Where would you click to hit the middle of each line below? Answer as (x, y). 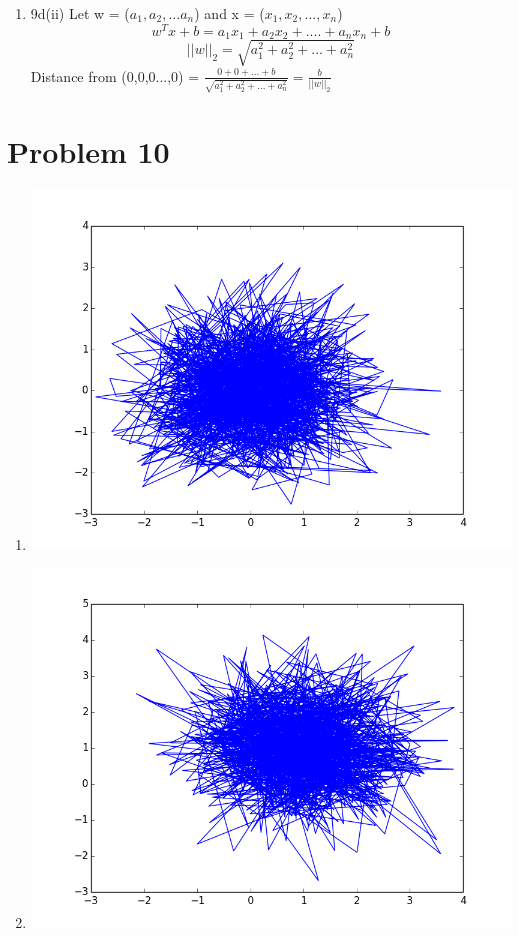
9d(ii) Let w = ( (80, 13)
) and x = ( (229, 13)
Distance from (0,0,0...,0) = (115, 75)
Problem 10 (88, 150)
